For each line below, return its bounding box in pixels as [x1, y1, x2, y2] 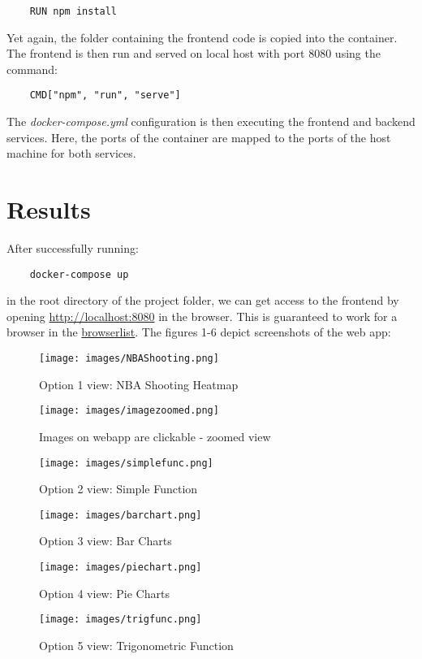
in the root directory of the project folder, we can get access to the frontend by [6, 292, 399, 309]
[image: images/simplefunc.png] [39, 457, 213, 469]
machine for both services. [6, 145, 136, 162]
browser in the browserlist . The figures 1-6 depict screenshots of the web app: [6, 323, 391, 340]
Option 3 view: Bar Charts [39, 532, 172, 549]
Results [6, 193, 91, 226]
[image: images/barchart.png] [39, 509, 202, 521]
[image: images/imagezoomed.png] [39, 405, 219, 417]
